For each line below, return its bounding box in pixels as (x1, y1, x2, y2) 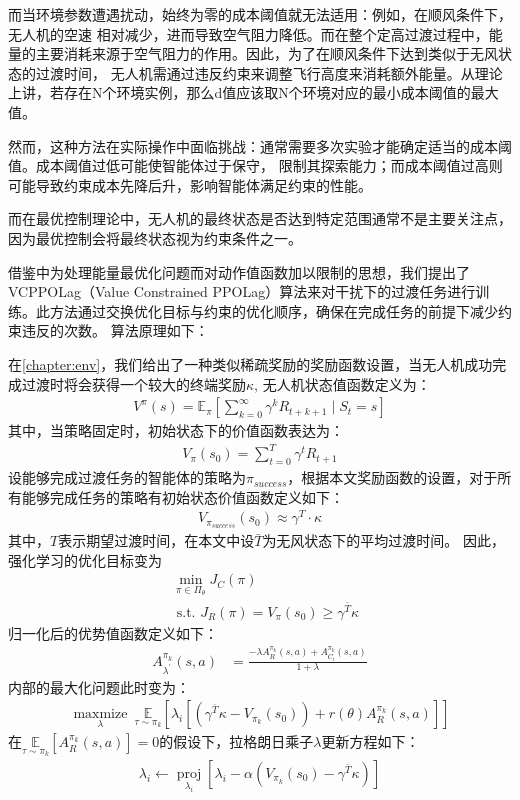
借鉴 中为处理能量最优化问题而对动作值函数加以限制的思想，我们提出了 (8, 261, 470, 282)
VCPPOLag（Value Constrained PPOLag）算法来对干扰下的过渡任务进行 (8, 281, 476, 302)
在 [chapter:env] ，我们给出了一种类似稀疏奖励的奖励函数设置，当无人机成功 (8, 353, 493, 374)
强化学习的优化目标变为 (8, 549, 162, 570)
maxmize (73, 707, 128, 722)
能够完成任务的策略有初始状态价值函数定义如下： (21, 486, 344, 507)
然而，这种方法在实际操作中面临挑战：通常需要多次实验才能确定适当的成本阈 (8, 135, 512, 156)
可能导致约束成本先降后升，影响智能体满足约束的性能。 (8, 174, 372, 195)
